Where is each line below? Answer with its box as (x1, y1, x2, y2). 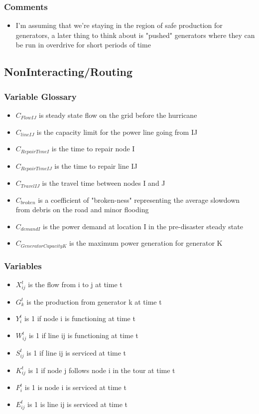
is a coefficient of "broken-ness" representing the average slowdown (38, 194, 240, 205)
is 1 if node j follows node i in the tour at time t (28, 365, 175, 375)
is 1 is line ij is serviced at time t (27, 399, 128, 409)
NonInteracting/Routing (4, 64, 133, 79)
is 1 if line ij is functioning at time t (28, 330, 138, 341)
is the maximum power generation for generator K (69, 238, 223, 248)
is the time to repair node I (51, 143, 135, 154)
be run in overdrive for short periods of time (15, 39, 151, 50)
